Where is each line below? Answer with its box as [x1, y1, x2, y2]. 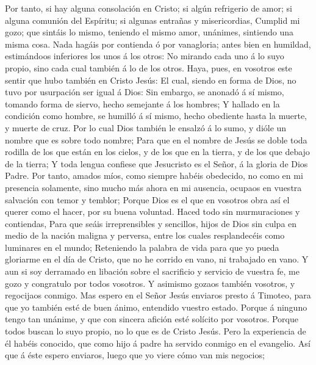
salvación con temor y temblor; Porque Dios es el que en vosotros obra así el [5, 193, 290, 206]
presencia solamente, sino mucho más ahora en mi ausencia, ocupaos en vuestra [5, 181, 302, 193]
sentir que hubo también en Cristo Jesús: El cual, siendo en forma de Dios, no [5, 73, 296, 86]
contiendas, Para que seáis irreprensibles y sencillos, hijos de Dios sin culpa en [5, 217, 297, 229]
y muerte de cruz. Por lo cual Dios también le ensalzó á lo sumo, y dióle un [5, 121, 287, 134]
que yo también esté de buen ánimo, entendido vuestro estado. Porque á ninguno [5, 300, 307, 313]
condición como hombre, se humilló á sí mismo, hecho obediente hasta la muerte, [5, 109, 307, 122]
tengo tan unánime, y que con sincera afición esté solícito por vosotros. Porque [5, 313, 298, 325]
